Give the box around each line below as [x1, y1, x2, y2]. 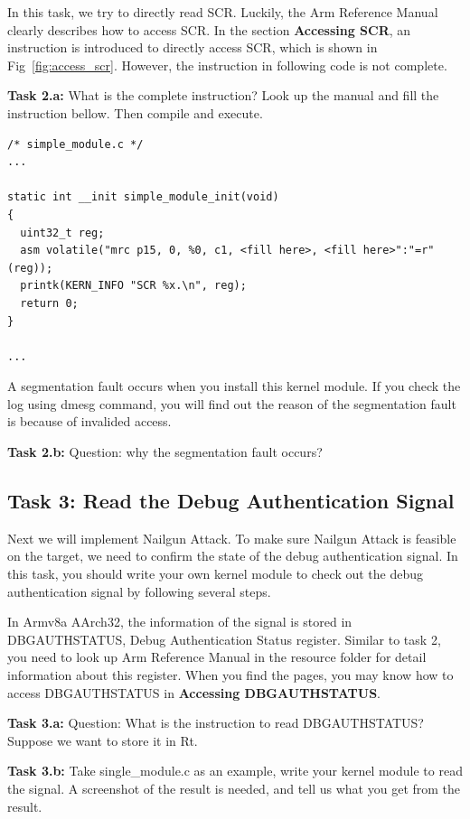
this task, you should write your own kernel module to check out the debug [7, 564, 424, 583]
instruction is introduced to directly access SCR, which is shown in [7, 38, 378, 57]
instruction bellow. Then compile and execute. [7, 103, 263, 122]
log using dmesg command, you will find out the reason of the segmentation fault [7, 394, 456, 413]
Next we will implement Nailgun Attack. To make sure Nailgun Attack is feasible [7, 528, 456, 547]
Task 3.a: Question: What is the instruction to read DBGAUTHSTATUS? [7, 713, 424, 732]
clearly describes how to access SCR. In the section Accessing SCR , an [7, 20, 411, 39]
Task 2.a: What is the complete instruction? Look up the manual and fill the [7, 86, 439, 105]
